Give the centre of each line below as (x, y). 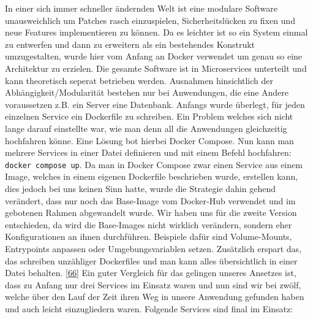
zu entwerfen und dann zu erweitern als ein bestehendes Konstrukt (130, 44)
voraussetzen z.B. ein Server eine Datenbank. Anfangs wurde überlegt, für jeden (155, 104)
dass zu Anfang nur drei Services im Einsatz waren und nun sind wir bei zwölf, (153, 284)
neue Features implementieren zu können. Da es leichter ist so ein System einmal (156, 32)
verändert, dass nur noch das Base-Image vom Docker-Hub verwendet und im (150, 200)
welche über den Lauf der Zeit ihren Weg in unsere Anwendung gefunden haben (155, 297)
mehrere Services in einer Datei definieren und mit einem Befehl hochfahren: (148, 152)
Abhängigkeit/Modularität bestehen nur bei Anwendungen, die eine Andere (147, 92)
